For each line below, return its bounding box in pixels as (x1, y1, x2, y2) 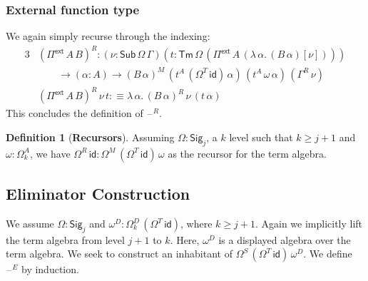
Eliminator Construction (6, 183, 190, 205)
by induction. (21, 262, 79, 277)
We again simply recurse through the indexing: (6, 29, 210, 44)
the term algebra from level (6, 232, 125, 247)
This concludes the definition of (6, 106, 143, 121)
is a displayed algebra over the (218, 232, 351, 247)
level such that (229, 130, 293, 144)
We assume (6, 216, 54, 230)
